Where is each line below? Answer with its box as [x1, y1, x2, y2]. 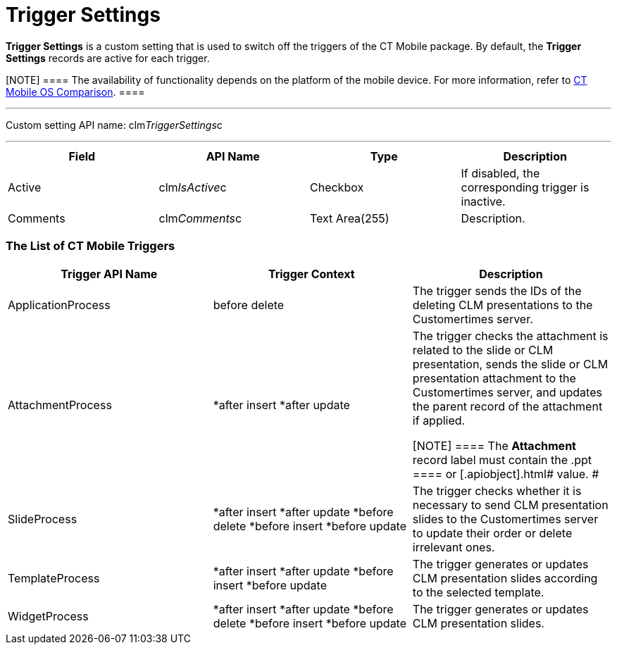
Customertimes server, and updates [412, 385, 602, 399]
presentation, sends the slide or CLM [412, 356, 609, 371]
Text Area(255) [310, 211, 389, 225]
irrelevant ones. [412, 539, 495, 554]
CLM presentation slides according [412, 570, 598, 585]
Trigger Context [268, 266, 355, 281]
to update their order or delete [412, 525, 573, 540]
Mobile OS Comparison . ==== [6, 85, 145, 98]
